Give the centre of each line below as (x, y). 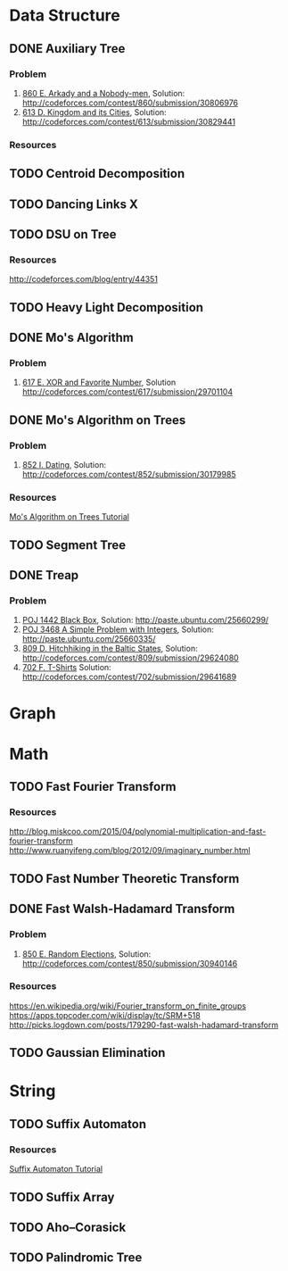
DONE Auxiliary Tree (67, 49)
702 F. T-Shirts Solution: (66, 668)
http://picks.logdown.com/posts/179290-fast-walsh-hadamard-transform (144, 1025)
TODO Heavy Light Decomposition (106, 307)
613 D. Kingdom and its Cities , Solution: (94, 112)
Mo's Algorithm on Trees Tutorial (69, 517)
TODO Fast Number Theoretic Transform (124, 879)
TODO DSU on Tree (63, 234)
